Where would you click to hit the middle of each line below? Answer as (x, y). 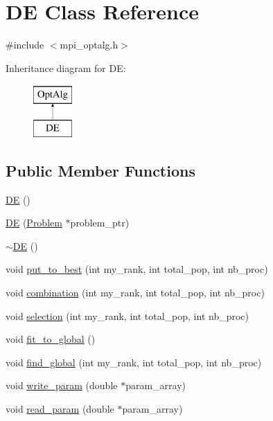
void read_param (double (60, 409)
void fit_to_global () (51, 339)
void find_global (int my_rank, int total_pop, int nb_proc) (134, 362)
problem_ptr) (100, 223)
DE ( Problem (34, 223)
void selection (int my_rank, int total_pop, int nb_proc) (127, 315)
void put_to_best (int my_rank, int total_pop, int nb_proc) (137, 269)
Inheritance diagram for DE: (66, 68)
